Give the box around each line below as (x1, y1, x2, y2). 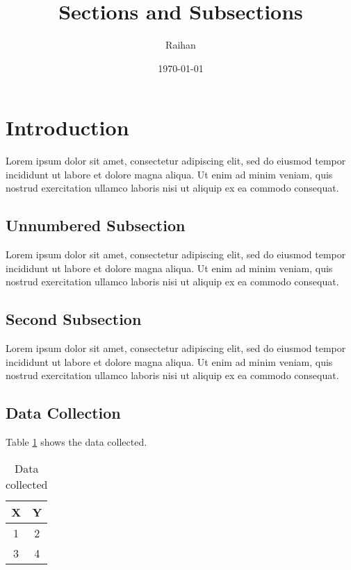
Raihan (165, 37, 196, 52)
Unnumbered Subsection (6, 215, 186, 236)
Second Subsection (6, 308, 142, 330)
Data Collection (6, 402, 121, 424)
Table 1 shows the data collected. (6, 435, 147, 449)
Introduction (6, 113, 129, 142)
